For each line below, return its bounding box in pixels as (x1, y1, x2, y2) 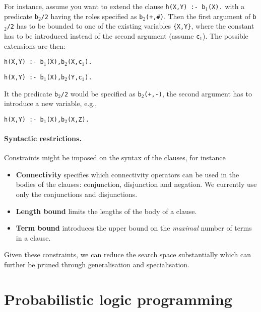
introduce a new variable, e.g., (4, 98, 97, 109)
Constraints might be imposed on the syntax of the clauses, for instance (4, 152, 226, 163)
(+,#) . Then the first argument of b (146, 11, 256, 21)
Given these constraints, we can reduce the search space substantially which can (4, 249, 251, 260)
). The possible (203, 30, 248, 41)
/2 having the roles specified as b (41, 11, 143, 21)
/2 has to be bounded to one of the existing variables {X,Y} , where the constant (7, 21, 254, 31)
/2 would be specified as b (60, 88, 142, 98)
